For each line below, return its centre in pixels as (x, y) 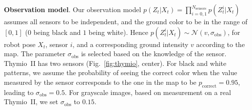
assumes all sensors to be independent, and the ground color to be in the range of (126, 21)
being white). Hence (118, 32)
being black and (57, 32)
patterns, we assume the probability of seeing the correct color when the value (121, 72)
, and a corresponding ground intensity (130, 44)
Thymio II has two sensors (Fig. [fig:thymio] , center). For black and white (115, 63)
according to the (221, 44)
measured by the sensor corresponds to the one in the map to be (100, 82)
